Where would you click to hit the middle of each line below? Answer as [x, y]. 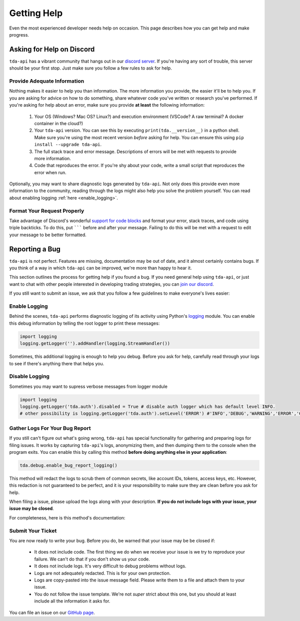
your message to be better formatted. [48, 235]
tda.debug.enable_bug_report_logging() [68, 465]
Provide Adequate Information [47, 81]
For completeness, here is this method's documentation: [67, 517]
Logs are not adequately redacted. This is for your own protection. [102, 573]
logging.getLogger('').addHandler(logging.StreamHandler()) [95, 344]
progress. [19, 35]
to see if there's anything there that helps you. [57, 363]
